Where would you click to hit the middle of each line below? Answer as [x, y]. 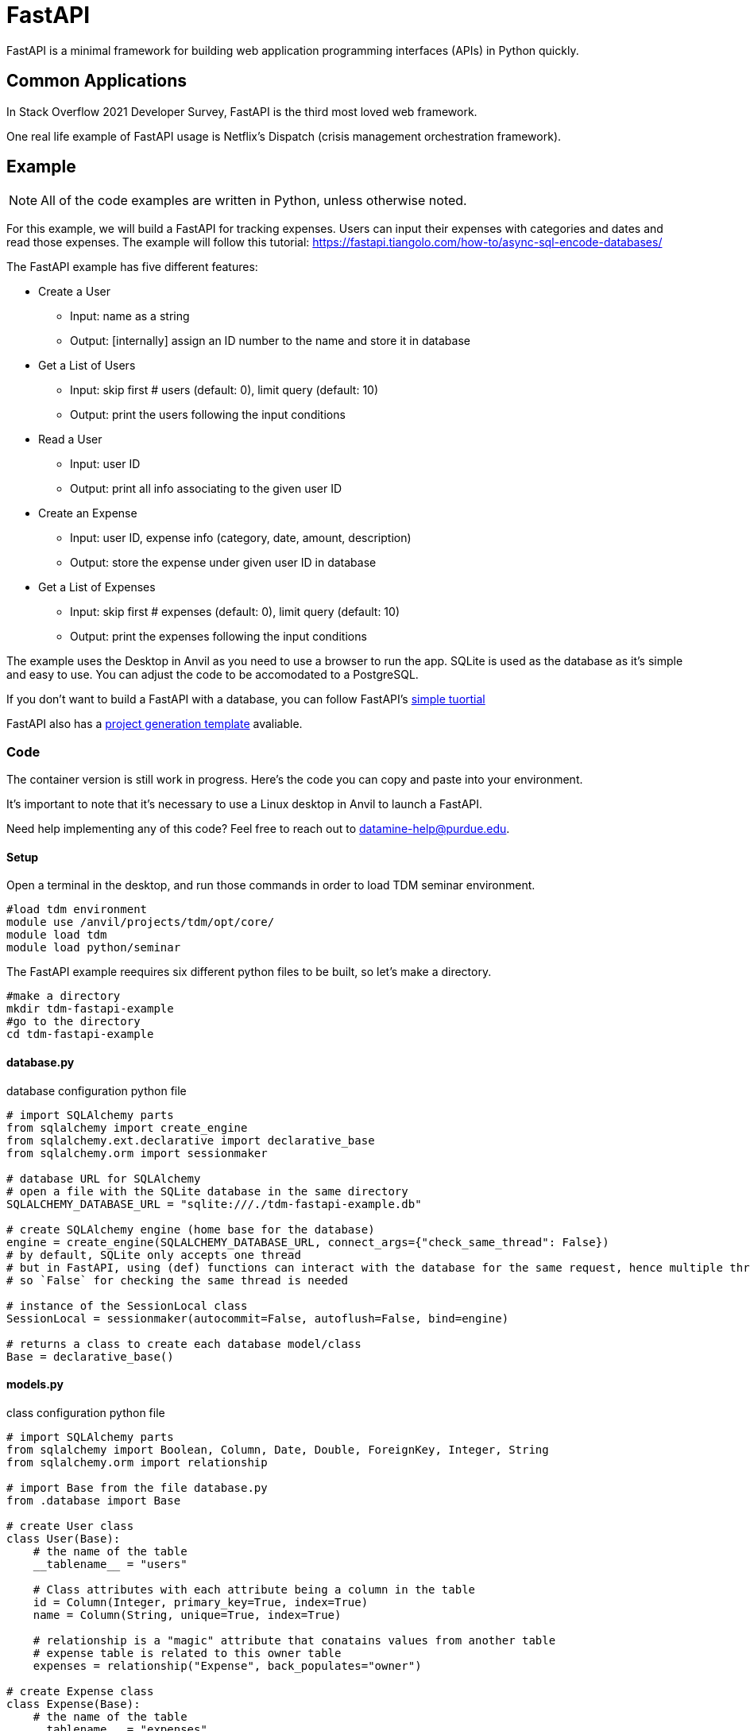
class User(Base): [64, 1538]
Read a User [70, 440]
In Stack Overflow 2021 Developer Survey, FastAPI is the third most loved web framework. [242, 111]
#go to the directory [73, 1022]
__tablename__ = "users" [110, 1564]
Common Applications [97, 81]
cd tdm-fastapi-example [80, 1034]
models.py [35, 1384]
